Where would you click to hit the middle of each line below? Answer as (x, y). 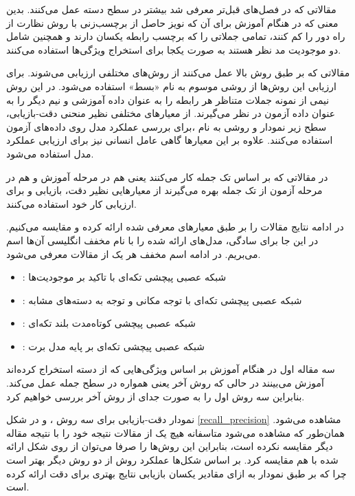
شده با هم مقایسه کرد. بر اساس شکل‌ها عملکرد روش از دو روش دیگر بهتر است (172, 460)
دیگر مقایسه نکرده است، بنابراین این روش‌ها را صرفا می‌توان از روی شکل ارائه (170, 446)
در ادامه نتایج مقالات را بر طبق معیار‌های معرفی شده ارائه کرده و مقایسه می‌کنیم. (175, 227)
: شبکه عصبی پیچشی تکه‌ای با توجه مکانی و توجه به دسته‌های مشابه (162, 300)
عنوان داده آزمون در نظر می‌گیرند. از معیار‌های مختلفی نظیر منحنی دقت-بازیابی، (171, 113)
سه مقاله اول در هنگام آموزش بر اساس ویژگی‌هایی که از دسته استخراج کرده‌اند (171, 369)
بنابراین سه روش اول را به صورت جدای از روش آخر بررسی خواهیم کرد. (156, 396)
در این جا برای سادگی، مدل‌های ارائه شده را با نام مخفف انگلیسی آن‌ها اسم (162, 240)
